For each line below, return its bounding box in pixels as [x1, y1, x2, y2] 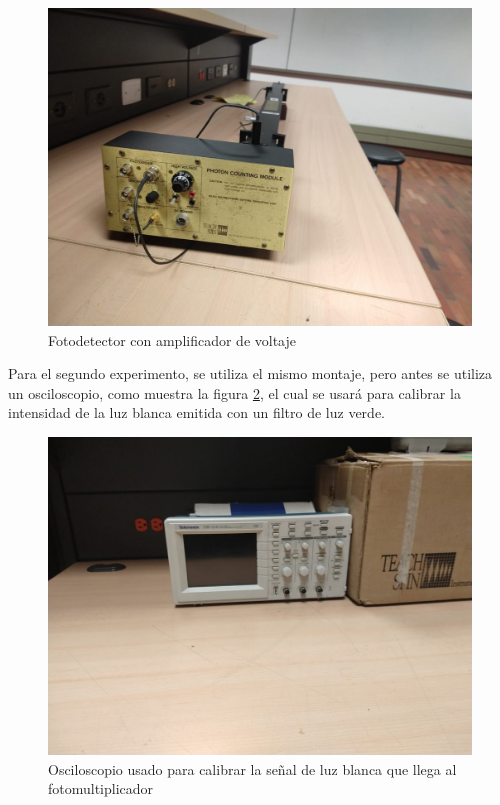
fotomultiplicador [48, 778, 154, 799]
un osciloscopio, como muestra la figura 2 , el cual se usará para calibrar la [8, 382, 461, 403]
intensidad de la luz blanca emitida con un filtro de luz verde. [8, 402, 386, 423]
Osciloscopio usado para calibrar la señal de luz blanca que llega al [48, 758, 457, 779]
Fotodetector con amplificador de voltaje [48, 329, 297, 350]
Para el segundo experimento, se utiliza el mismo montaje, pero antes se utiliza [8, 363, 493, 384]
